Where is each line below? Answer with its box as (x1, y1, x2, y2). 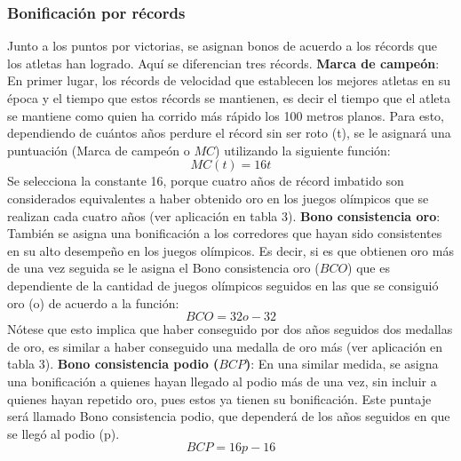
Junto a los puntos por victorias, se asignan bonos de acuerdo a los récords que (7, 36, 437, 55)
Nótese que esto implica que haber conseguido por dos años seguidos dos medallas (7, 320, 453, 338)
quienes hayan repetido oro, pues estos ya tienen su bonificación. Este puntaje (7, 389, 432, 408)
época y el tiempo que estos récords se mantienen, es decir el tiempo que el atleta (7, 89, 450, 107)
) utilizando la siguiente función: (215, 140, 391, 159)
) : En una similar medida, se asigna (245, 354, 439, 373)
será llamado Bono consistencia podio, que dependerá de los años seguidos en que (7, 407, 450, 425)
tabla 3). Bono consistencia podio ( (7, 354, 219, 373)
